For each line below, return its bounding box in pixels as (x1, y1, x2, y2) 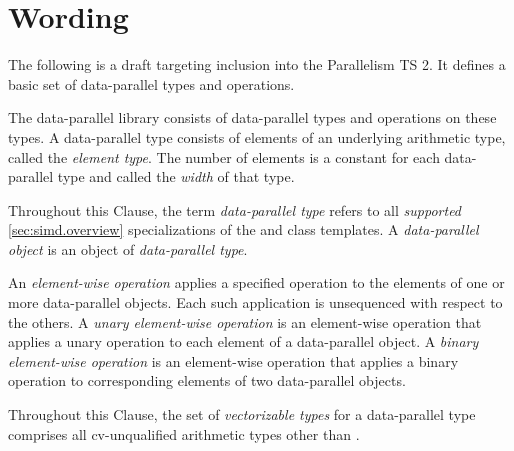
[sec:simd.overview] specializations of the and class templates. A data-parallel (8, 219, 479, 240)
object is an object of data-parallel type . (8, 238, 248, 259)
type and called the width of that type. (57, 166, 295, 187)
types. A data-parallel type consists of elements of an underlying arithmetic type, (8, 126, 506, 147)
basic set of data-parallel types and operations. (8, 73, 295, 94)
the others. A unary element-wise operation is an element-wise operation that (8, 311, 482, 332)
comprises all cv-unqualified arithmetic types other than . (8, 423, 360, 444)
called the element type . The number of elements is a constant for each (8, 146, 440, 167)
